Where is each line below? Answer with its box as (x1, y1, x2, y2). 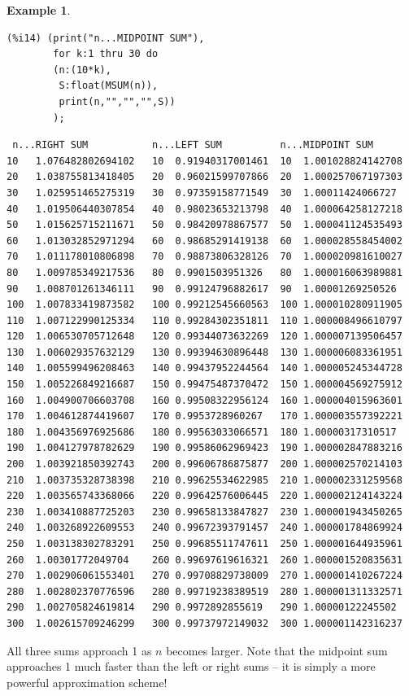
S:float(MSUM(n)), (59, 80, 159, 92)
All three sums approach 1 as (7, 641, 152, 659)
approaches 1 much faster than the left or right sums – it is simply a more (7, 658, 376, 675)
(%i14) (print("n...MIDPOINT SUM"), (7, 32, 205, 44)
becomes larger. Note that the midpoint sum (166, 641, 388, 659)
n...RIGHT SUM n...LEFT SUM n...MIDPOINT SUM (12, 139, 374, 151)
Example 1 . (7, 2, 71, 18)
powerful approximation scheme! (7, 673, 168, 690)
